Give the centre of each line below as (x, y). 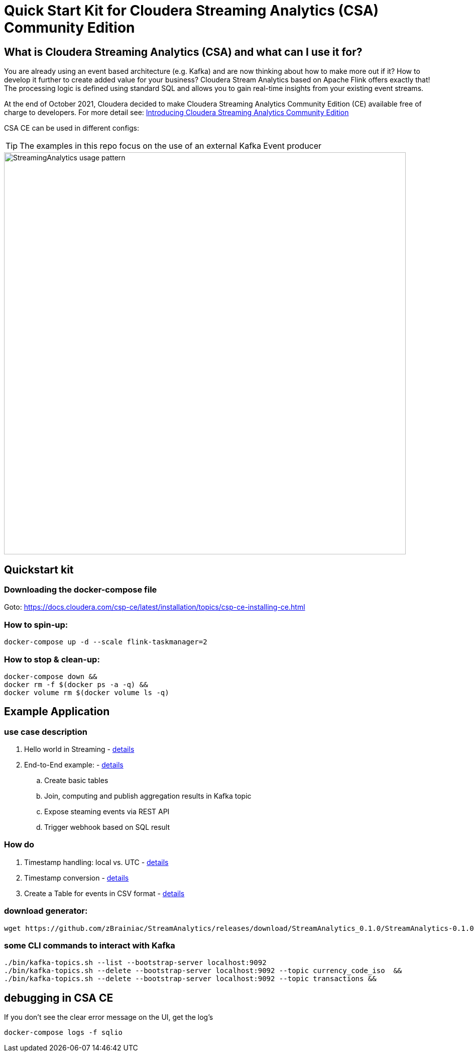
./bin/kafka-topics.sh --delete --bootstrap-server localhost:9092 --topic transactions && (190, 979)
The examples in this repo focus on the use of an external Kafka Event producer (171, 146)
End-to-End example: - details (74, 765)
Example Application (57, 712)
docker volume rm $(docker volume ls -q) (87, 692)
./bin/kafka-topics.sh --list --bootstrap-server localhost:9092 (135, 963)
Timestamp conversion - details (77, 878)
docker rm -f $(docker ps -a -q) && (76, 684)
